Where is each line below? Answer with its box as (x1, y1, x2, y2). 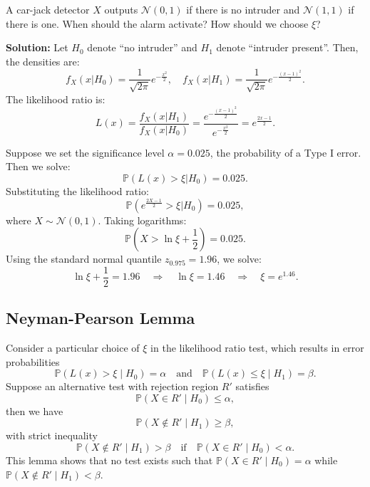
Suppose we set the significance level (6, 145, 165, 159)
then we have (6, 403, 63, 418)
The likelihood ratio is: (6, 91, 106, 106)
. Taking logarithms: (98, 212, 187, 227)
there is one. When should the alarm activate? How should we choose (6, 16, 309, 31)
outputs (104, 2, 138, 16)
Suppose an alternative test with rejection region (6, 379, 219, 394)
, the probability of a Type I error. (210, 145, 361, 159)
